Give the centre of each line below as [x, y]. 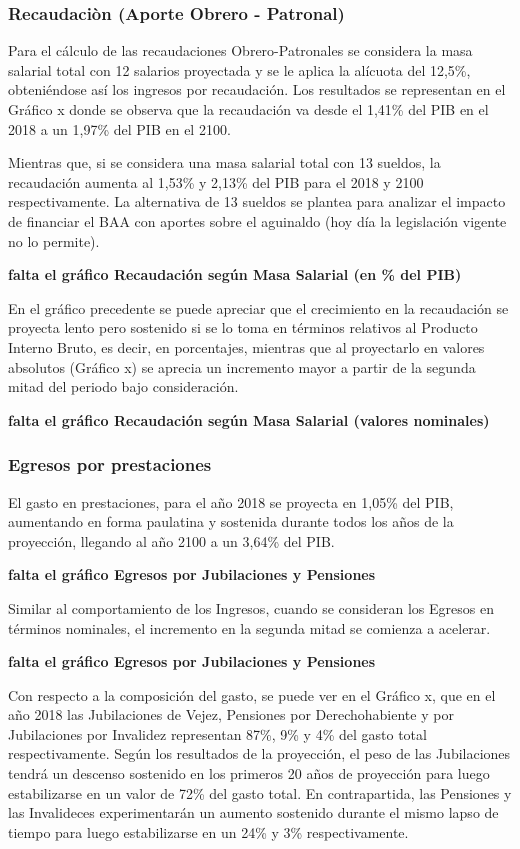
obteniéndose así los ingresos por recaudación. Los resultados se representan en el [257, 89]
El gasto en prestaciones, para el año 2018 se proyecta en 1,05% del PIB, [231, 501]
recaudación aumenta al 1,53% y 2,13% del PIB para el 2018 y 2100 [216, 181]
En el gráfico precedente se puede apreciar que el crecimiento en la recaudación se [258, 307]
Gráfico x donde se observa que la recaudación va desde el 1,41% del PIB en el [248, 109]
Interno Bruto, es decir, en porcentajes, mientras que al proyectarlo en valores [246, 346]
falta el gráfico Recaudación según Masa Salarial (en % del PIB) [235, 274]
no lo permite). [54, 240]
